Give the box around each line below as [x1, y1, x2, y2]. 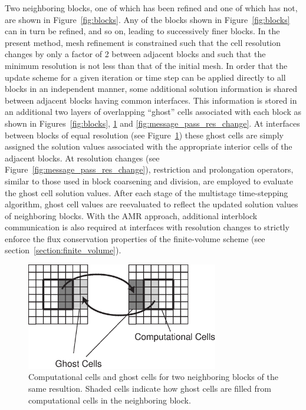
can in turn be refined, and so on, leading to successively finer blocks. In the [5, 25, 280, 37]
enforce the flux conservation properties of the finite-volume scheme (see [5, 232, 265, 244]
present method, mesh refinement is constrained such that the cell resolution [5, 36, 281, 48]
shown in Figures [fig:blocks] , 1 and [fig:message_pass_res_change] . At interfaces [5, 117, 300, 129]
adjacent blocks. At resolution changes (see [5, 151, 160, 164]
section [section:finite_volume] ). [5, 244, 121, 256]
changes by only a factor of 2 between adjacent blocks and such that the [5, 48, 266, 60]
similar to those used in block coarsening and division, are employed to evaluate [5, 174, 293, 187]
